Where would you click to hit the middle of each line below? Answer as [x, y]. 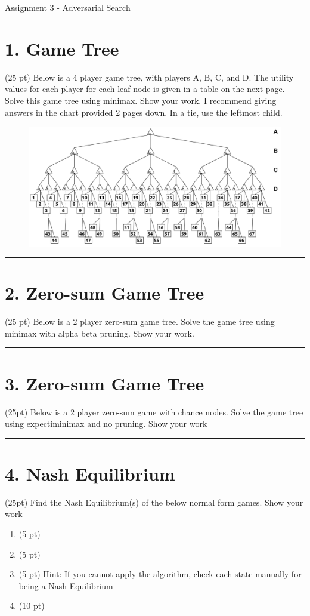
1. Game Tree [62, 48]
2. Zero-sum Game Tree [105, 293]
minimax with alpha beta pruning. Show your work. [100, 333]
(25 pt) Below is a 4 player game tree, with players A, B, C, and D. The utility [149, 77]
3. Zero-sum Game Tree [105, 383]
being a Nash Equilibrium [66, 585]
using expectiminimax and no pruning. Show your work [106, 423]
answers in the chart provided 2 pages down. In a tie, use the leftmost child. [144, 112]
